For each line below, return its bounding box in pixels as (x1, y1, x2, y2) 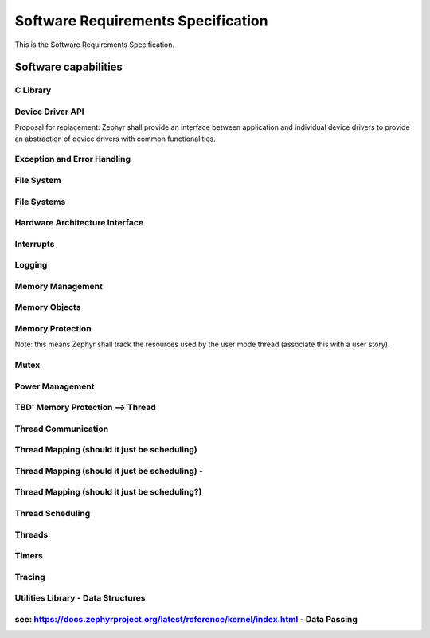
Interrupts (14, 238, 55, 249)
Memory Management (14, 280, 103, 292)
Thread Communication (14, 423, 109, 434)
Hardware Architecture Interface (14, 217, 143, 229)
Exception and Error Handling (14, 154, 131, 165)
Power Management (14, 381, 95, 392)
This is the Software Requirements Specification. (14, 40, 175, 49)
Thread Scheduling (14, 508, 91, 519)
